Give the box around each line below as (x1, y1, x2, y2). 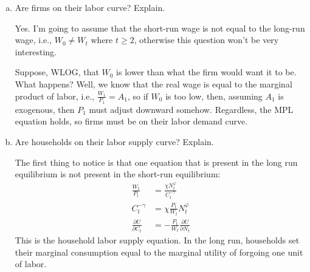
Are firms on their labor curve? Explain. (15, 1, 165, 13)
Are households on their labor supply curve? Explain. (15, 135, 214, 148)
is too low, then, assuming (165, 89, 263, 102)
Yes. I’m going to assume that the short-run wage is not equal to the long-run (15, 21, 305, 34)
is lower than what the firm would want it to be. (116, 66, 297, 78)
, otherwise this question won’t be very (134, 33, 279, 46)
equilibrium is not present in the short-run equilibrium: (15, 168, 221, 180)
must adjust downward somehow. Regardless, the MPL (89, 103, 294, 115)
